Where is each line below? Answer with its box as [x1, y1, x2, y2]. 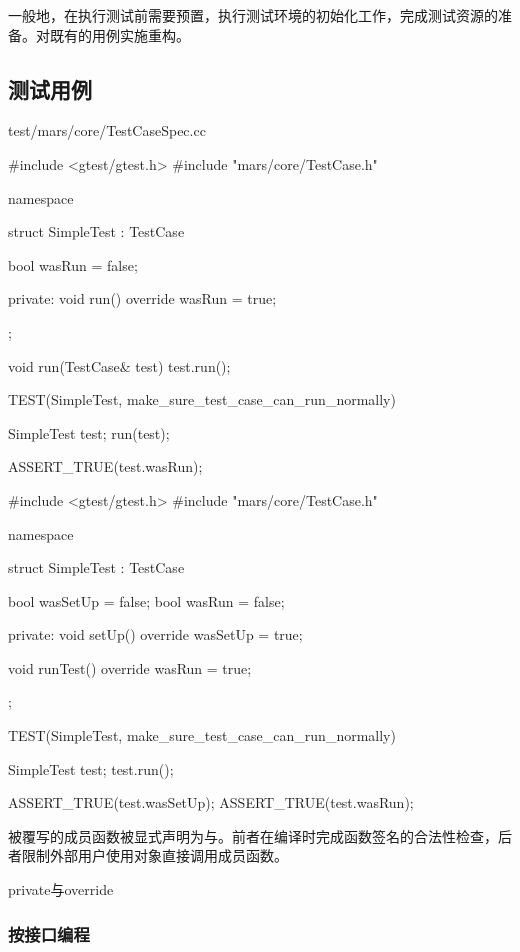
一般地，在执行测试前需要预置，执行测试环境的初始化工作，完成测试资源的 [8, 5, 498, 25]
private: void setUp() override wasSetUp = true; [8, 624, 303, 645]
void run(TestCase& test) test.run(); [8, 355, 231, 376]
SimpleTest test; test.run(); [8, 758, 174, 779]
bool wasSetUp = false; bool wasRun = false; [8, 590, 285, 611]
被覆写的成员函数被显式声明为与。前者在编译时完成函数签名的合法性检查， [8, 825, 498, 846]
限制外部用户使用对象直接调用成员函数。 [21, 845, 288, 866]
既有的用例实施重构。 [49, 24, 190, 45]
